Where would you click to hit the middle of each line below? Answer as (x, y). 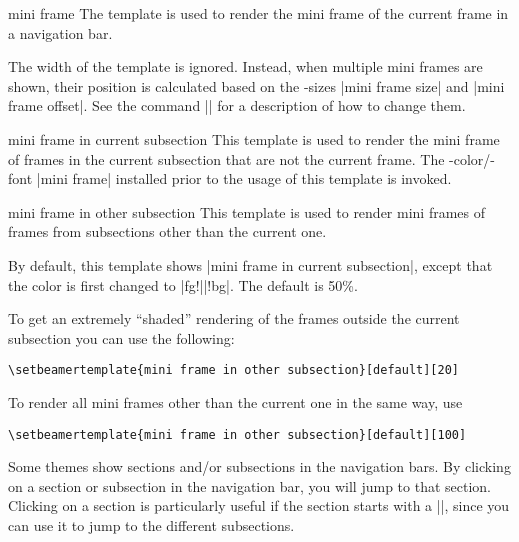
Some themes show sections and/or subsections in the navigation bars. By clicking (259, 466)
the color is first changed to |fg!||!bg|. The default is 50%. (183, 284)
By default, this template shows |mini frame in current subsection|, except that (250, 264)
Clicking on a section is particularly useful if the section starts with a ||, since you (259, 505)
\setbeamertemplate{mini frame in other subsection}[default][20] (234, 370)
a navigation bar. (60, 32)
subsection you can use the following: (121, 337)
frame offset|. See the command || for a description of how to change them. (237, 105)
